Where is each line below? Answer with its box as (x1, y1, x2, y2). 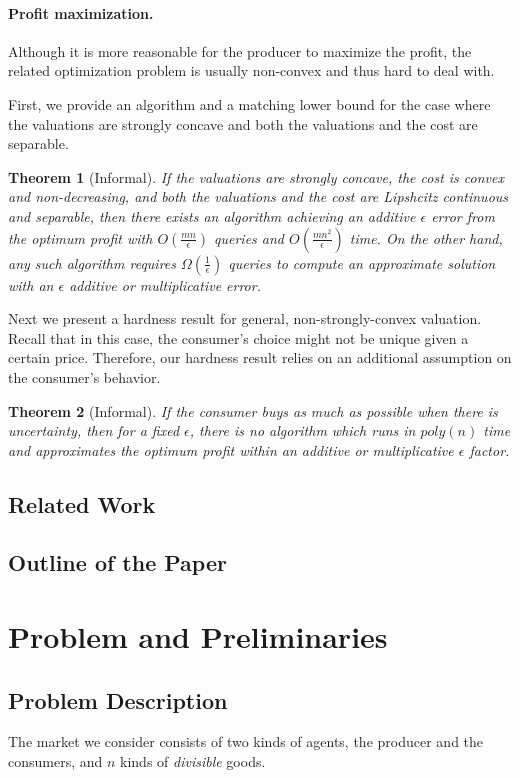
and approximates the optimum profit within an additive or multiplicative (8, 439, 454, 460)
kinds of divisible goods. (120, 751, 266, 772)
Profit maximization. (8, 2, 154, 23)
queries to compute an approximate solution (228, 252, 496, 273)
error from (431, 205, 495, 226)
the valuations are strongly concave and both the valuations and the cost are (8, 113, 478, 134)
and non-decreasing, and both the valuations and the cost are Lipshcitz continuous (8, 186, 509, 207)
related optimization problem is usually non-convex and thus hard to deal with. (8, 60, 495, 81)
